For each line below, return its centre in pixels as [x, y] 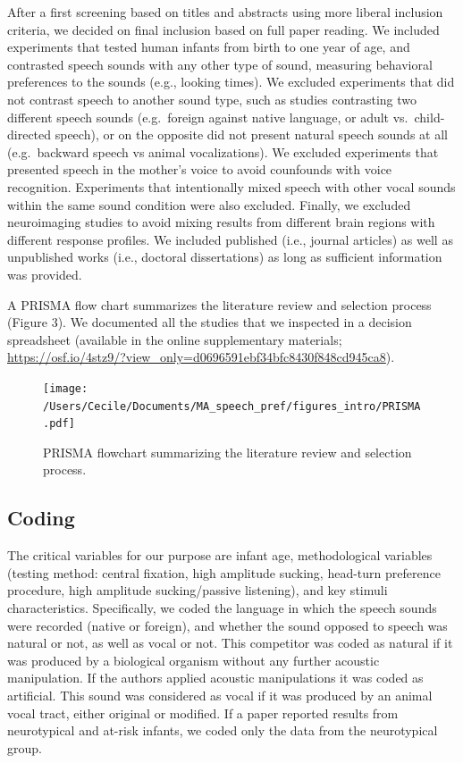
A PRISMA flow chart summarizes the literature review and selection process [219, 304]
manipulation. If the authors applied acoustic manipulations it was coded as [215, 678]
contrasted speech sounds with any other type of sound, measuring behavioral [220, 64]
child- [429, 117]
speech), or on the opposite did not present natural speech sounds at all [251, 134]
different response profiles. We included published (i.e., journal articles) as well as [230, 239]
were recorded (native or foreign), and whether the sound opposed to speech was [227, 625]
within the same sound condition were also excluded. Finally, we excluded [209, 204]
